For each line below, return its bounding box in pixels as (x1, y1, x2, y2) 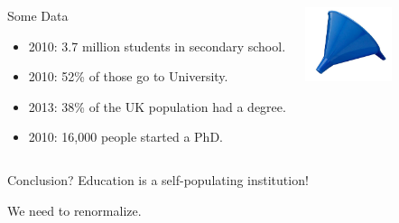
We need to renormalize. (7, 200, 142, 219)
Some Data (7, 6, 69, 24)
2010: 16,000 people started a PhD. (28, 127, 223, 146)
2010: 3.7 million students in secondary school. (28, 36, 286, 55)
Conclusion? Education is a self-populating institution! (7, 170, 309, 189)
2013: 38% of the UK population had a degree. (28, 97, 286, 116)
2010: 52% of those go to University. (28, 67, 228, 86)
